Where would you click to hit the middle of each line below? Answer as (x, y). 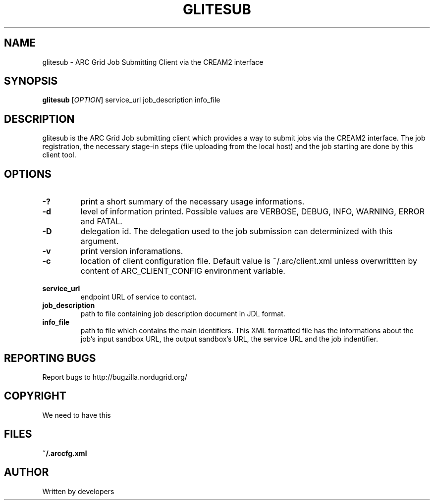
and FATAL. (101, 222)
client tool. (59, 155)
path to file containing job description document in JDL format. (183, 314)
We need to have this (77, 415)
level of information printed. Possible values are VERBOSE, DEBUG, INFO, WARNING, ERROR (253, 212)
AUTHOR (27, 472)
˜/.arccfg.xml (65, 453)
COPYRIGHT (35, 396)
